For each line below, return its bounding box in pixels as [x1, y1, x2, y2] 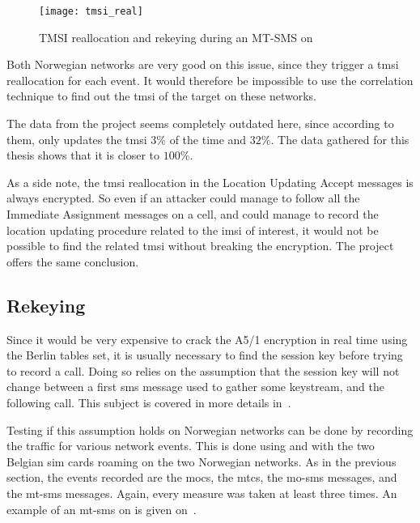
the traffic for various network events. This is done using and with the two [6, 437, 375, 454]
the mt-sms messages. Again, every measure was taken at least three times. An [6, 484, 397, 501]
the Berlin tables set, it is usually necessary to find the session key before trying [6, 347, 403, 364]
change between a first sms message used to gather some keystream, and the [6, 378, 384, 395]
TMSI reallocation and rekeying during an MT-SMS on [39, 28, 313, 45]
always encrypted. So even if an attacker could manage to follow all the [6, 189, 360, 206]
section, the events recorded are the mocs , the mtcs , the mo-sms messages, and [6, 469, 397, 486]
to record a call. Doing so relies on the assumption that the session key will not [6, 362, 400, 379]
